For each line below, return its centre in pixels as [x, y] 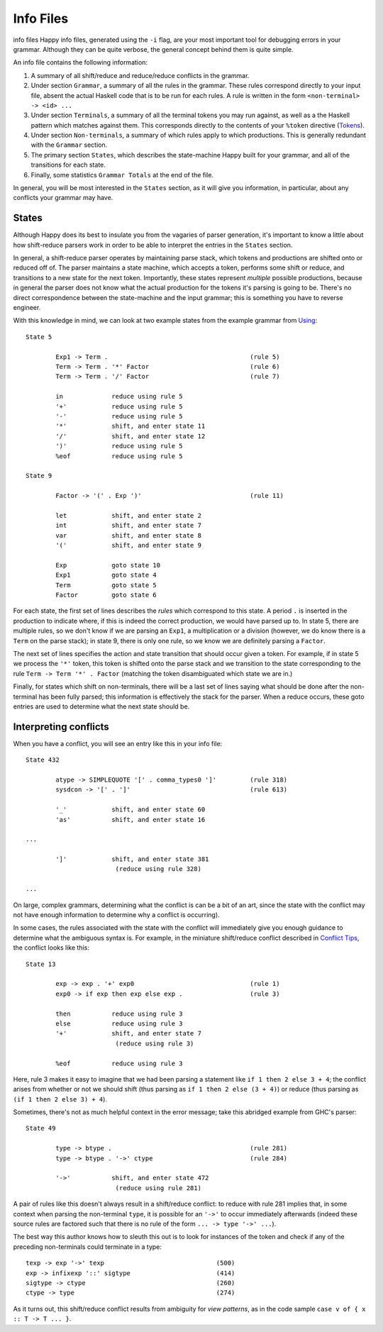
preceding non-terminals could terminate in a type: [88, 1247]
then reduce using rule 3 [120, 1014]
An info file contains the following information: [81, 62]
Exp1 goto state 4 [106, 575]
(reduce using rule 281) [159, 1188]
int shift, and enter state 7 [129, 526]
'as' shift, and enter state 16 [131, 820]
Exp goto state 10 [108, 565]
